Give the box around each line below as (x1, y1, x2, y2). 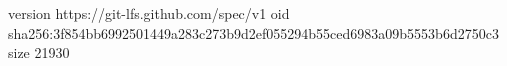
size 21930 (8, 42, 70, 63)
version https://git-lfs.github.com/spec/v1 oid (8, 3, 290, 23)
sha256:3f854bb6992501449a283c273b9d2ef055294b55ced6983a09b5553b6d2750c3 (8, 22, 499, 43)
